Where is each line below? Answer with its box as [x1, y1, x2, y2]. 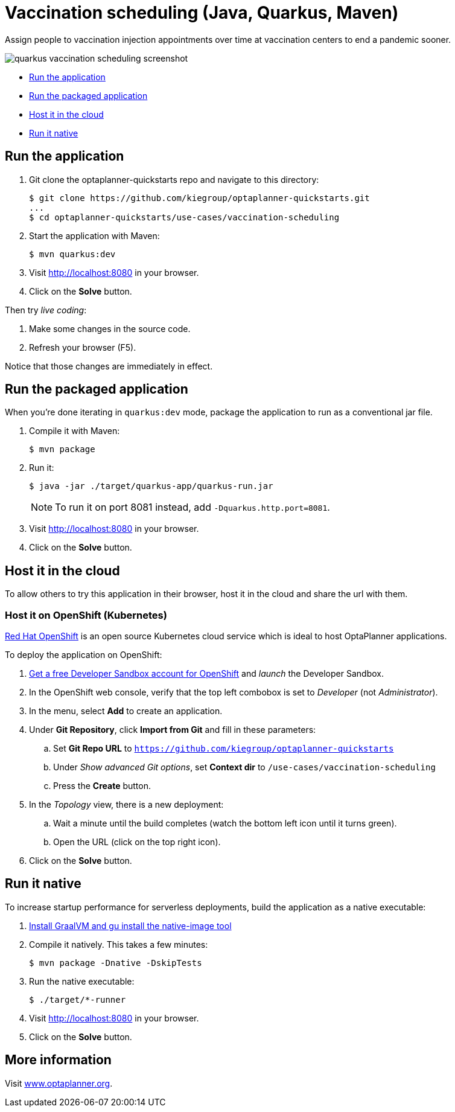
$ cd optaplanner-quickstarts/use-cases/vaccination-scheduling [29, 212, 340, 222]
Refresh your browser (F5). [29, 342, 136, 353]
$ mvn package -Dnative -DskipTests [29, 957, 202, 968]
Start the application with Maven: [29, 230, 160, 241]
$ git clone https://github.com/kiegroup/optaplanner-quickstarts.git [29, 193, 370, 203]
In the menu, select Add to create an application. [29, 706, 223, 717]
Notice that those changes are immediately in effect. [5, 360, 213, 371]
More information [5, 1052, 112, 1068]
